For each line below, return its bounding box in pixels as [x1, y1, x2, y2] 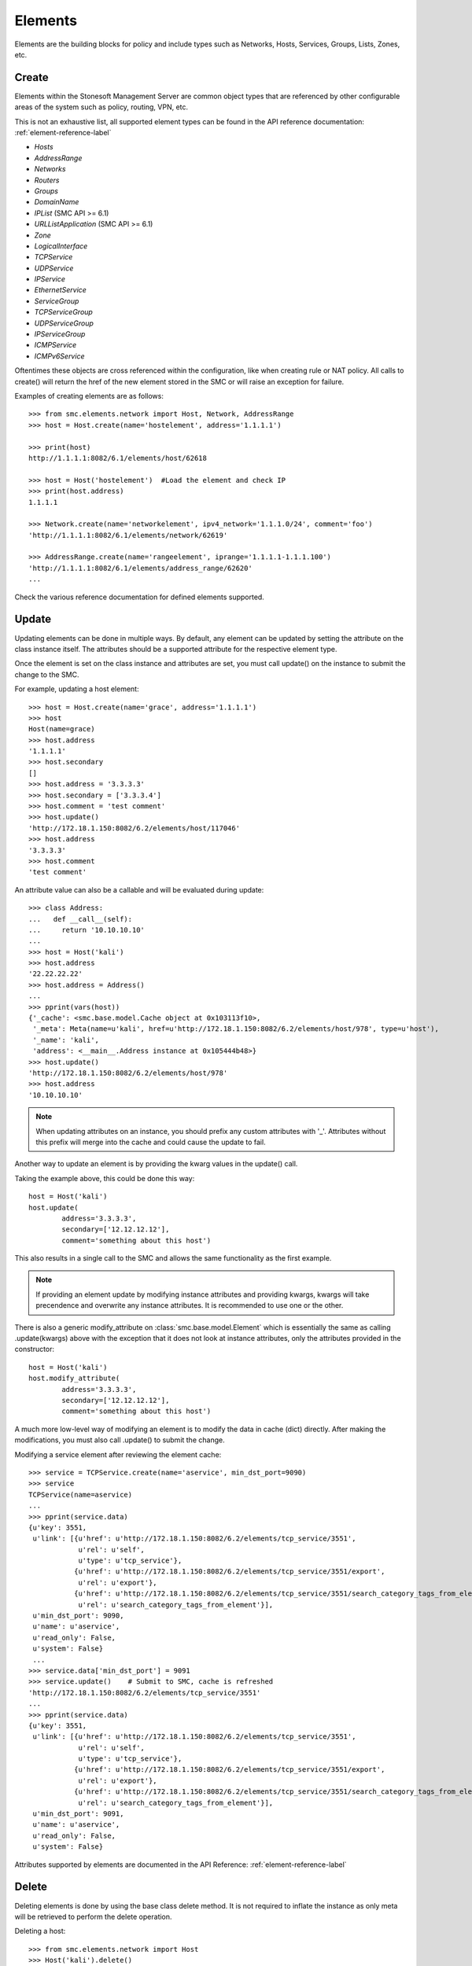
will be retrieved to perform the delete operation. [14, 1912, 172, 1921]
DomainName [34, 197, 79, 207]
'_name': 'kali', [32, 1035, 100, 1044]
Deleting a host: [14, 1927, 66, 1936]
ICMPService [34, 341, 77, 350]
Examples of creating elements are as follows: [14, 392, 164, 400]
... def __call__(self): [28, 915, 133, 923]
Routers [34, 175, 60, 185]
